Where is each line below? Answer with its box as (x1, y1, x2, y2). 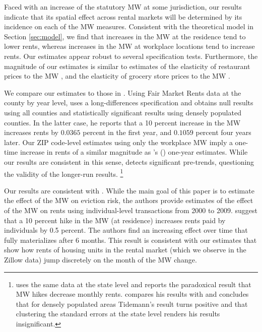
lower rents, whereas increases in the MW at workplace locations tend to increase (4, 41, 255, 51)
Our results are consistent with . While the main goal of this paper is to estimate (4, 185, 254, 195)
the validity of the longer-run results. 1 (4, 167, 123, 179)
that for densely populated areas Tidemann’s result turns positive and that (16, 298, 248, 309)
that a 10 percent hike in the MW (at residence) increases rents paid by (4, 215, 226, 225)
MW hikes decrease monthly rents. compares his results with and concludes (16, 289, 249, 299)
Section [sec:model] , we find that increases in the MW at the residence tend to (4, 31, 246, 41)
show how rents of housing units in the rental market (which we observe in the (4, 244, 246, 255)
